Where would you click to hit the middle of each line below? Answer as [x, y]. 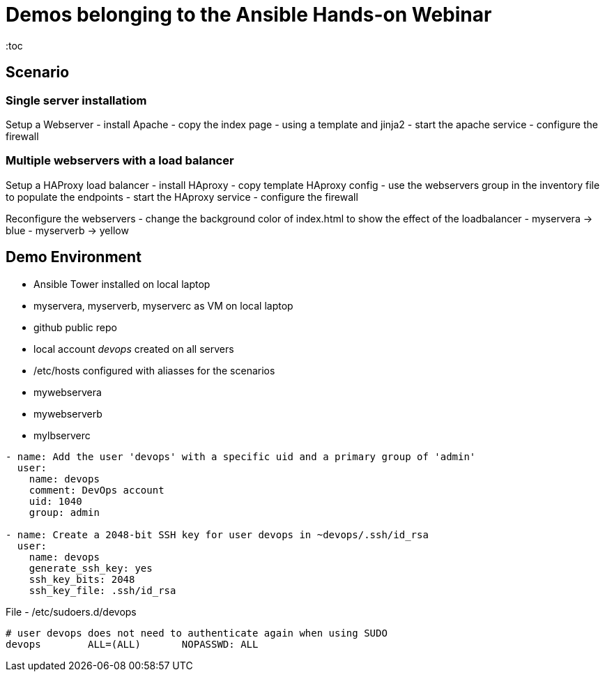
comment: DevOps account [97, 490]
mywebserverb [68, 413]
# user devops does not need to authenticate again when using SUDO [197, 633]
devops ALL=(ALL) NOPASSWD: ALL [132, 644]
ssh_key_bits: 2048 [82, 579]
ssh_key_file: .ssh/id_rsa [102, 590]
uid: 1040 [55, 501]
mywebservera [68, 392]
